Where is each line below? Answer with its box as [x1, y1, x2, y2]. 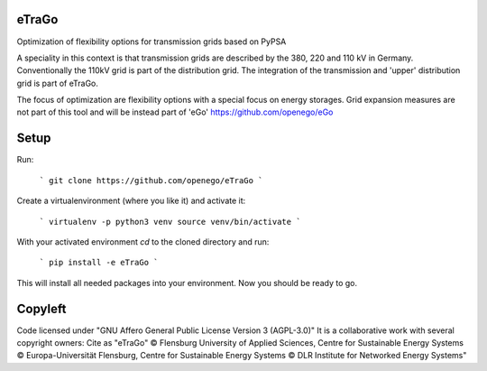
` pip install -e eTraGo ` [39, 257, 159, 268]
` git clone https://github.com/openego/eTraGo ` [39, 175, 263, 185]
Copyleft [16, 301, 67, 316]
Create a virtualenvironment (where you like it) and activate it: [16, 195, 246, 207]
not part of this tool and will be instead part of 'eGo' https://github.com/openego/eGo [16, 107, 334, 117]
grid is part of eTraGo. [16, 78, 99, 88]
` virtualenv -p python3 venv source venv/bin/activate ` [39, 217, 301, 227]
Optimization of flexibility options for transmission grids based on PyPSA [16, 36, 287, 47]
